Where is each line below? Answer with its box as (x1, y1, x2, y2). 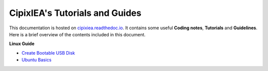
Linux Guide (9, 41, 35, 47)
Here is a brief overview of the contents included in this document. (9, 31, 146, 37)
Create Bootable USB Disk (21, 50, 75, 56)
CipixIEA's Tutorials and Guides (9, 7, 141, 18)
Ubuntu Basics (21, 57, 52, 63)
